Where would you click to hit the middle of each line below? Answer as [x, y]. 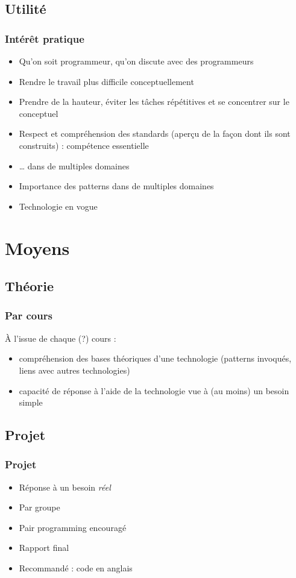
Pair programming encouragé [73, 527]
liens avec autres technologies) [74, 370]
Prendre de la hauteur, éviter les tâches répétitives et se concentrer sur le [154, 102]
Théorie [30, 286]
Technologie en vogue [58, 206]
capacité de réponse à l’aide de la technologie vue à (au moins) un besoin [154, 390]
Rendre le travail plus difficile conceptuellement [106, 81]
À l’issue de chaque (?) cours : [61, 338]
